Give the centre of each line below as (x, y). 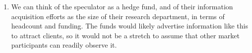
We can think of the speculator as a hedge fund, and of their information (122, 6)
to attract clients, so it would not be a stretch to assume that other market (125, 35)
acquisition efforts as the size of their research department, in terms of (118, 16)
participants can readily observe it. (64, 45)
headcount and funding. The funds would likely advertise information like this (129, 26)
